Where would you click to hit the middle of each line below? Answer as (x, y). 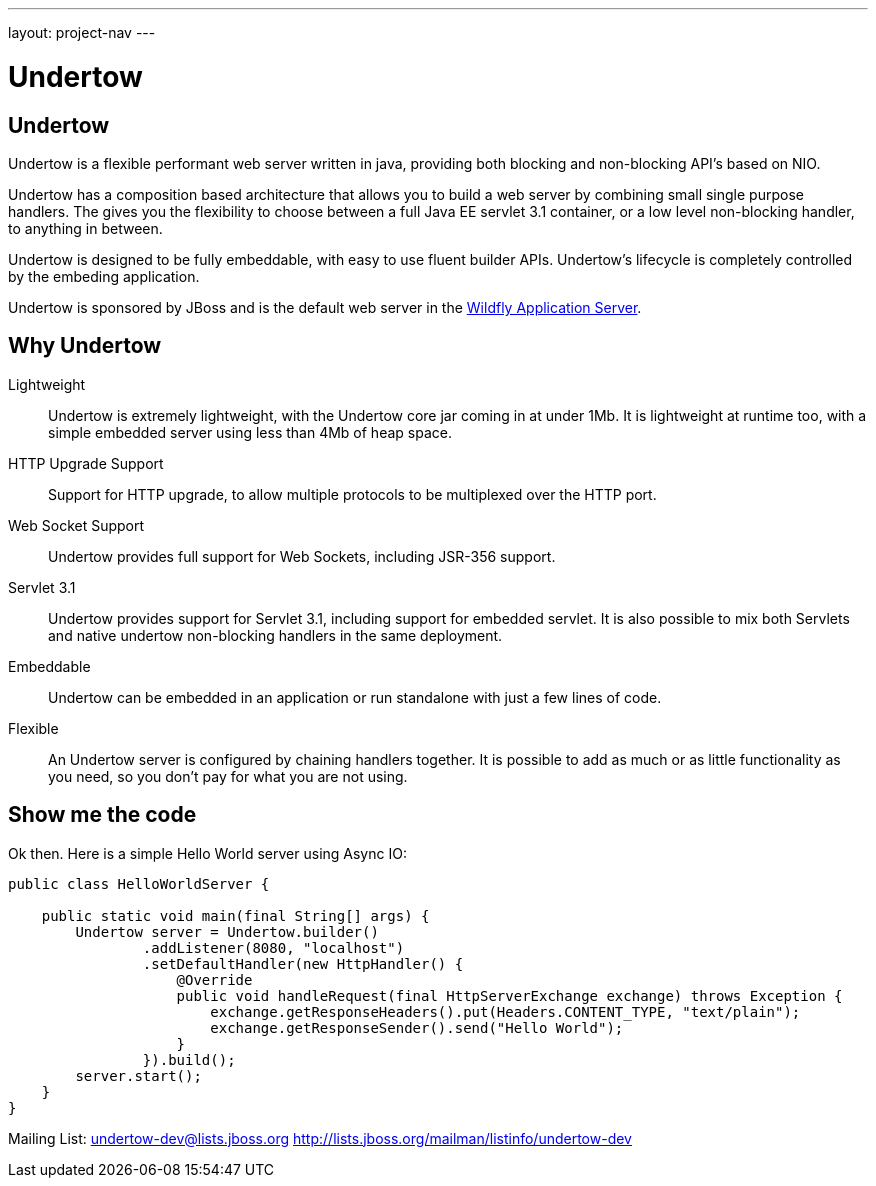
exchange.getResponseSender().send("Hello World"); (417, 1027)
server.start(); (138, 1075)
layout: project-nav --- (82, 32)
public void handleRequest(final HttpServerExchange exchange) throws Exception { (509, 995)
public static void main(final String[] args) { (235, 915)
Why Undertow (85, 346)
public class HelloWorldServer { (139, 883)
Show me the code (102, 815)
